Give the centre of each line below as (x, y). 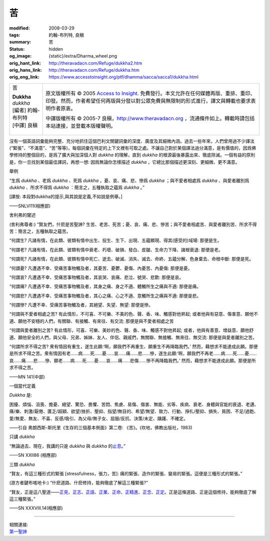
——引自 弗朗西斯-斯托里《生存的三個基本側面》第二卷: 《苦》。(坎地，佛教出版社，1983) (101, 427)
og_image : (20, 56)
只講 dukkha (22, 437)
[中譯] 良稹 (25, 125)
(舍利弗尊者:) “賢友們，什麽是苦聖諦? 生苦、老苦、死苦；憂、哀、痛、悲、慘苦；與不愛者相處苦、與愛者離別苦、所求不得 (133, 224)
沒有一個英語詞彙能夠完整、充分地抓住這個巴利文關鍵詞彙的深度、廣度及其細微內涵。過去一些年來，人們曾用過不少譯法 (132, 141)
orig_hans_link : (25, 70)
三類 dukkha (22, 464)
